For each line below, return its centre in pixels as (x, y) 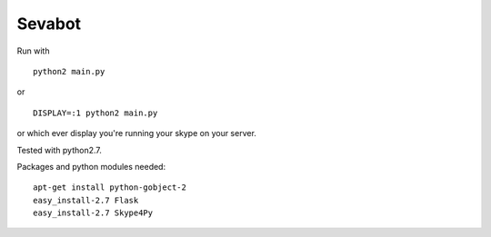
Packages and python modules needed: (91, 166)
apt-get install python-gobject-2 (110, 188)
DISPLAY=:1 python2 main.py (95, 113)
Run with (33, 51)
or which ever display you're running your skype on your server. (136, 133)
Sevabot (49, 24)
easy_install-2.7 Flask (86, 200)
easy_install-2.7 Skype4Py (93, 213)
